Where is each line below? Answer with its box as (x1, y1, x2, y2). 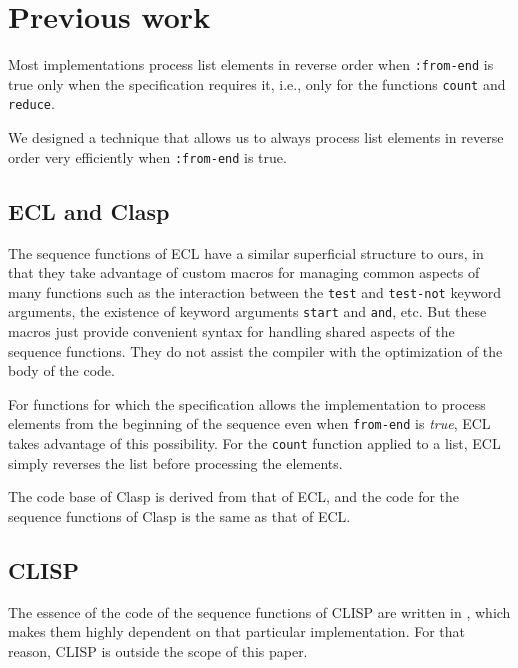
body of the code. (8, 360, 115, 381)
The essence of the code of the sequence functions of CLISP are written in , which (8, 601, 511, 622)
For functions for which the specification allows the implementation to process (8, 393, 486, 414)
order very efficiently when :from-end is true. (8, 146, 287, 167)
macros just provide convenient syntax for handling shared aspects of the (8, 321, 455, 342)
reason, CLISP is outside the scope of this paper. (8, 640, 308, 661)
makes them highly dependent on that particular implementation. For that (8, 621, 465, 642)
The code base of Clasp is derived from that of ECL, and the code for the (8, 486, 460, 507)
